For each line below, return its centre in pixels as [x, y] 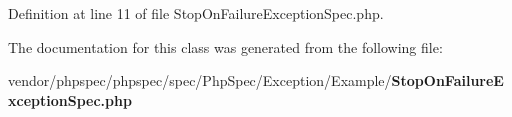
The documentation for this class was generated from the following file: [225, 46]
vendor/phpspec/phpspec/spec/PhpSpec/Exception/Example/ [200, 80]
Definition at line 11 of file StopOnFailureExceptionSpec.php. [196, 13]
